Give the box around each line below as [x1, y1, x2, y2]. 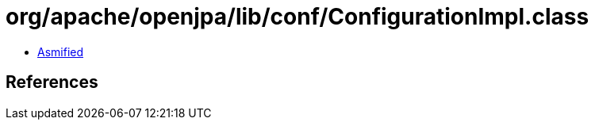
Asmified [37, 44, 84, 59]
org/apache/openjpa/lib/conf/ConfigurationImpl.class [6, 3, 589, 30]
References [6, 72, 98, 93]
